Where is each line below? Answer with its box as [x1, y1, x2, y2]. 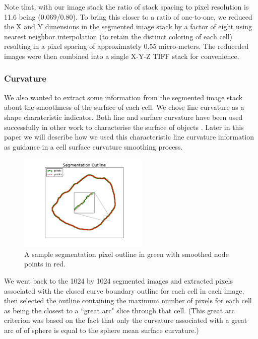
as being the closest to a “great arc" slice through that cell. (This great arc [4, 305, 235, 315]
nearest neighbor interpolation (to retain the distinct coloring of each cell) [4, 31, 233, 41]
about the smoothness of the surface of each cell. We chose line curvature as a [4, 102, 244, 112]
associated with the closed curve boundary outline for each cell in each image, [4, 285, 244, 296]
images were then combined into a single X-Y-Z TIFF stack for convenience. [4, 50, 239, 61]
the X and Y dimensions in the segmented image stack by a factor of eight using [4, 21, 252, 32]
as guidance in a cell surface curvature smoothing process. [4, 141, 183, 152]
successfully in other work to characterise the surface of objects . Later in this [4, 121, 244, 132]
